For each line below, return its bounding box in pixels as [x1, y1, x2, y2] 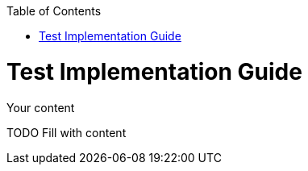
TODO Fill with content [6, 125, 127, 140]
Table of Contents [6, 4, 102, 18]
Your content [6, 100, 75, 115]
